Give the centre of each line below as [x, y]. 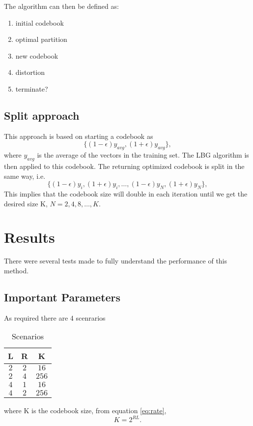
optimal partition [41, 39]
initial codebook [40, 22]
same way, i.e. [25, 176]
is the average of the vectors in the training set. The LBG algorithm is [143, 155]
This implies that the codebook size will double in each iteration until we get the [126, 193]
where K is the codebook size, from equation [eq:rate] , [85, 410]
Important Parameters [62, 297]
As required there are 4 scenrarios [55, 317]
